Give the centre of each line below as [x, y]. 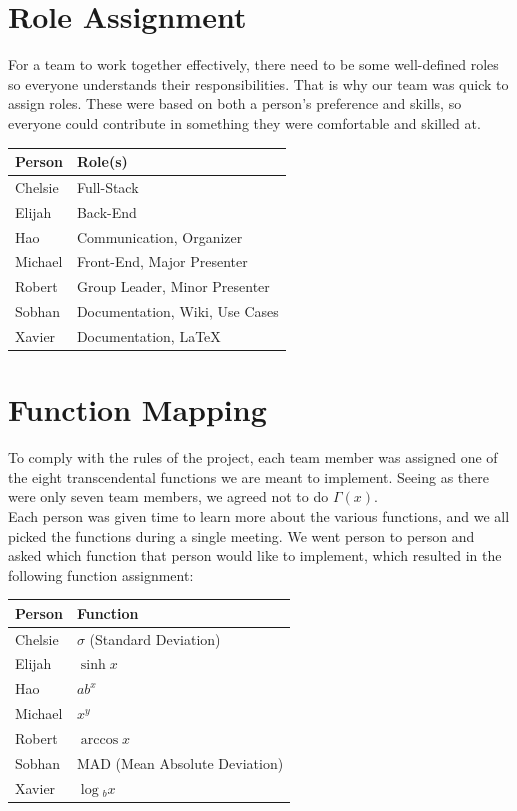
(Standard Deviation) [155, 638]
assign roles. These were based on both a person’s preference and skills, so [235, 103]
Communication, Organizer [159, 236]
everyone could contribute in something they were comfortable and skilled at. [244, 122]
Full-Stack [107, 186]
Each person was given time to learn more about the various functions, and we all [259, 515]
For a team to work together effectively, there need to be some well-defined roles [253, 64]
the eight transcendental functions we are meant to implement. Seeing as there [248, 476]
